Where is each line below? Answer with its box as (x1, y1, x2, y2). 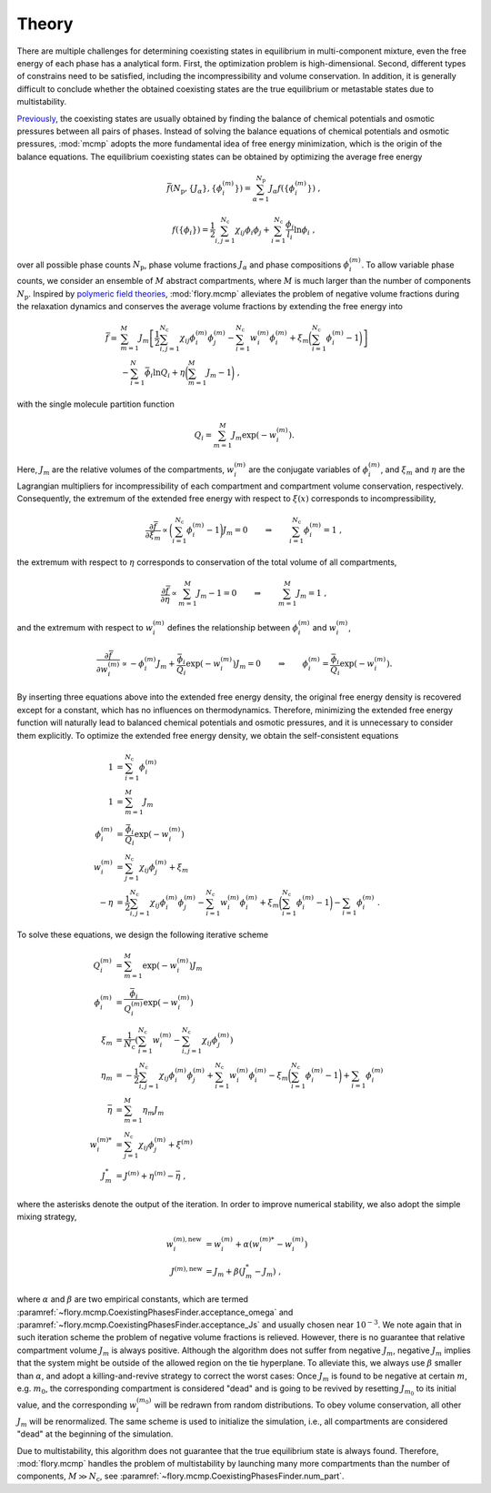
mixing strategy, (16, 1211, 77, 1223)
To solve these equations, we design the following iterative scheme (16, 929, 268, 940)
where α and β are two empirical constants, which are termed (16, 1294, 249, 1305)
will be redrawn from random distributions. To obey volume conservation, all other (154, 1399, 462, 1410)
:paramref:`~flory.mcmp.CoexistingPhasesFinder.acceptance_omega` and (16, 1306, 294, 1317)
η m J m (142, 1105, 165, 1118)
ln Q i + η (153, 368, 185, 380)
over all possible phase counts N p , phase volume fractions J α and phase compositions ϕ (16, 259, 350, 272)
